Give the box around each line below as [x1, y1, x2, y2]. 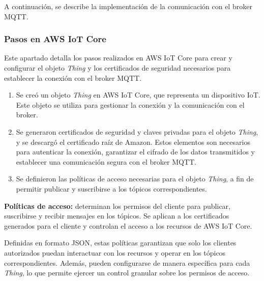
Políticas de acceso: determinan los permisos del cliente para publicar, [4, 200, 230, 211]
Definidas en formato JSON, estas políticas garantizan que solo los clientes [4, 237, 237, 248]
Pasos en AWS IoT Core [4, 33, 106, 45]
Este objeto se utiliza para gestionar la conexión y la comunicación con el [16, 99, 245, 110]
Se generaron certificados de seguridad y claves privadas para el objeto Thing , [16, 126, 258, 137]
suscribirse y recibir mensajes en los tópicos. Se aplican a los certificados [4, 210, 229, 221]
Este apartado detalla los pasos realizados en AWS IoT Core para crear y [4, 52, 232, 63]
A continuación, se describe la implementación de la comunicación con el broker [4, 1, 252, 11]
